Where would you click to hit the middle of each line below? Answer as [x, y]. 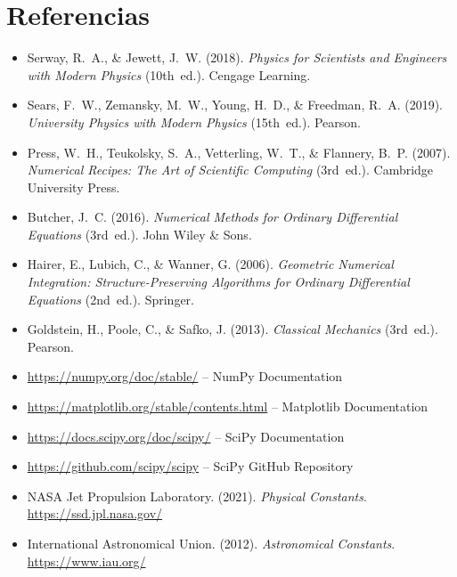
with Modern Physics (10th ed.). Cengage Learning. [169, 74]
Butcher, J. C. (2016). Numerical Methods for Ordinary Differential [212, 217]
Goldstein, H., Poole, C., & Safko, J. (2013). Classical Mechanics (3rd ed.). [233, 329]
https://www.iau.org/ [86, 561]
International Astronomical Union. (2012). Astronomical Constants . [211, 543]
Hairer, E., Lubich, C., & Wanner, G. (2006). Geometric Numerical [210, 264]
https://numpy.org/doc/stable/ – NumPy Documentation [185, 376]
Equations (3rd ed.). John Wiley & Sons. [139, 234]
